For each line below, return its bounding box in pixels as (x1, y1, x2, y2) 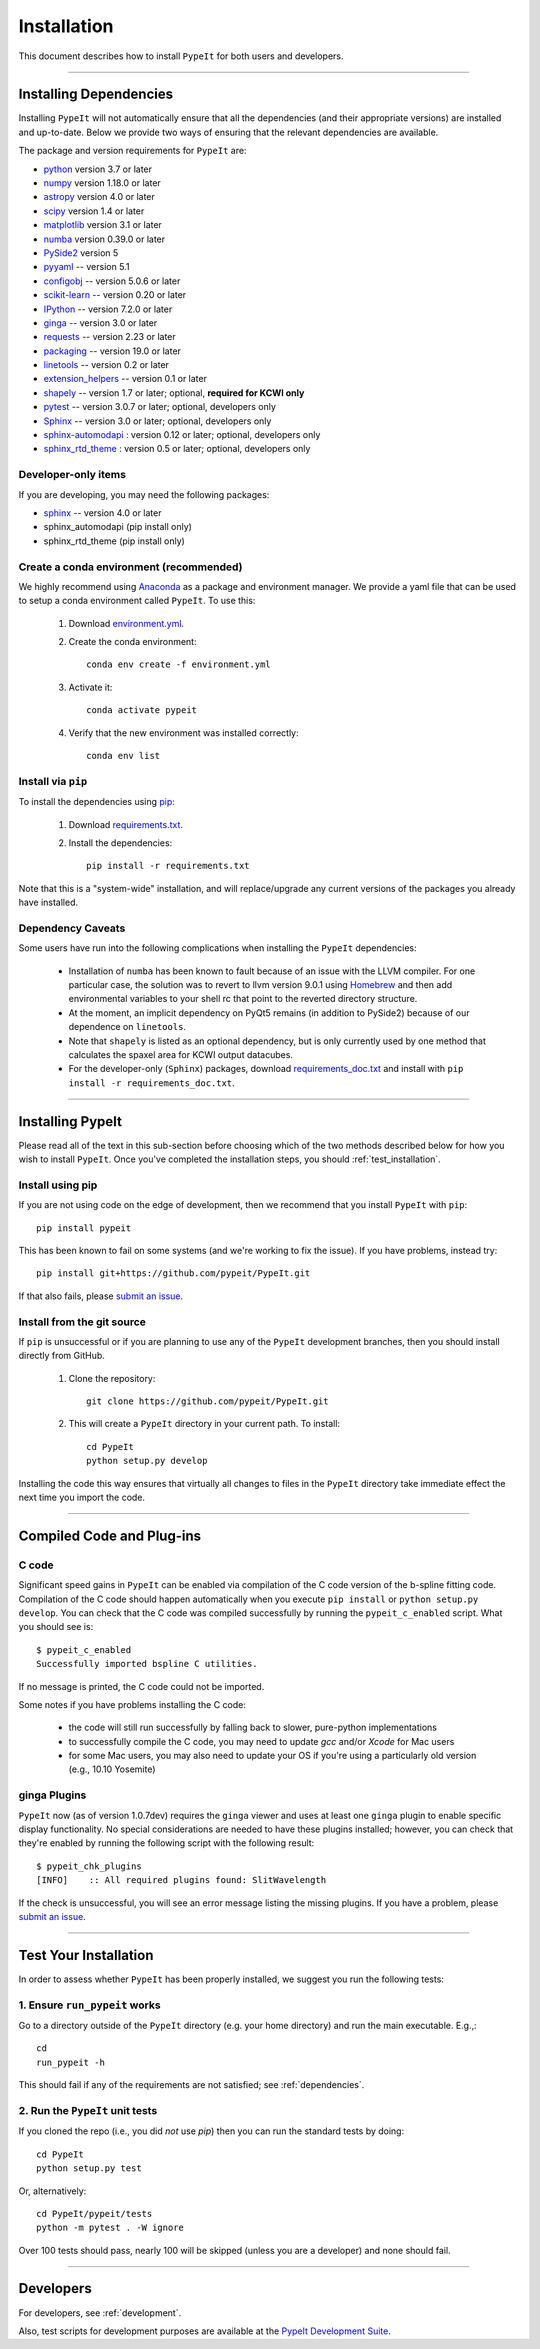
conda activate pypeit (86, 705, 198, 716)
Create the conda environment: (68, 636, 197, 648)
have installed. (18, 896, 79, 909)
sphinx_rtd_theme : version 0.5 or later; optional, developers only (43, 443, 311, 455)
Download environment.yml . (68, 617, 185, 629)
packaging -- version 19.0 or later (43, 345, 182, 357)
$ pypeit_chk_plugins (36, 1860, 142, 1872)
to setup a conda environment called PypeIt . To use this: (18, 595, 256, 607)
